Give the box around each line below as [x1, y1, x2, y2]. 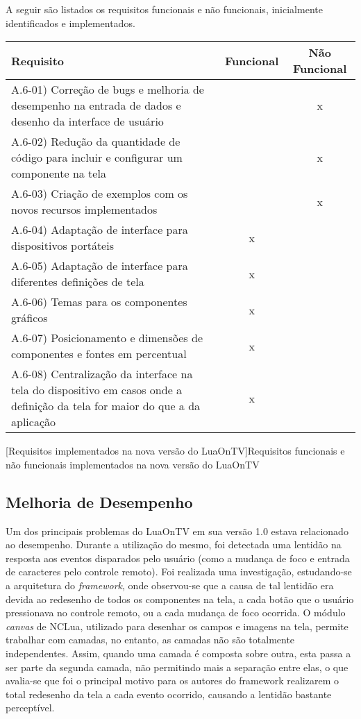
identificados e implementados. [6, 15, 135, 30]
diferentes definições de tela [11, 273, 144, 290]
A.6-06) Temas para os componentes [11, 294, 187, 310]
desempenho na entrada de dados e [11, 97, 181, 114]
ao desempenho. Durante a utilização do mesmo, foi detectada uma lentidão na [6, 537, 342, 552]
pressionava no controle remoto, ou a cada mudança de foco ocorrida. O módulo [6, 605, 346, 620]
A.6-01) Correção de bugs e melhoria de [11, 81, 204, 98]
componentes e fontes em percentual [11, 346, 187, 362]
